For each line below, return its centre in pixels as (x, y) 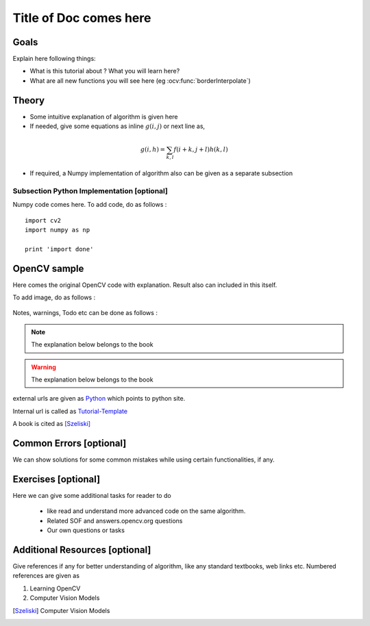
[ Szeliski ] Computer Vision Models (61, 610)
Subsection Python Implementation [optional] (90, 190)
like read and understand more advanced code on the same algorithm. (146, 511)
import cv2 (43, 220)
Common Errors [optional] (70, 443)
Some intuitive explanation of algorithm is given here (104, 116)
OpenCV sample (48, 268)
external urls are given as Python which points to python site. (99, 399)
